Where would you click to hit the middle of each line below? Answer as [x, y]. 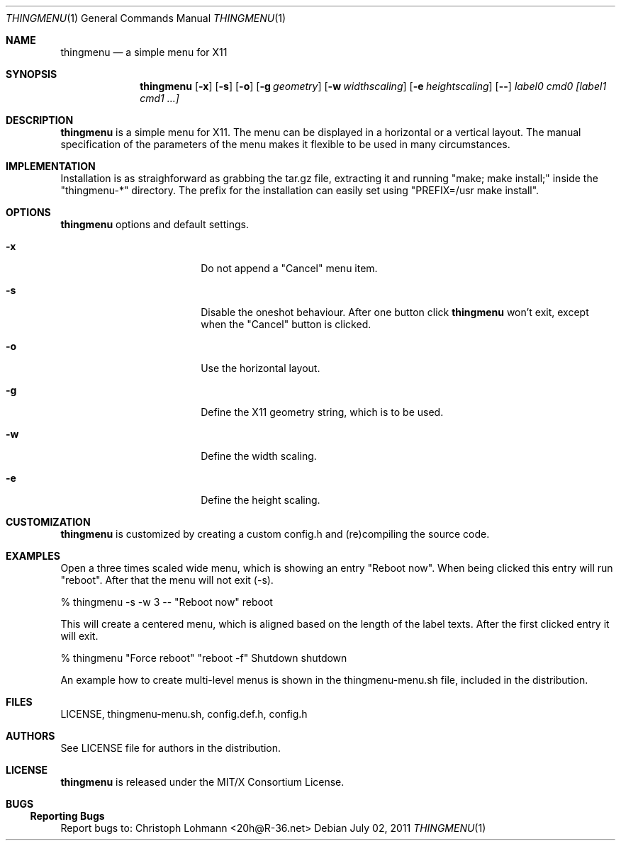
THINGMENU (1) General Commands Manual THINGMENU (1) [146, 18]
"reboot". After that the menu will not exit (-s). [167, 580]
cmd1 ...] [160, 98]
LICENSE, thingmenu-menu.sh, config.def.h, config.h [184, 714]
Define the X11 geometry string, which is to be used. [322, 412]
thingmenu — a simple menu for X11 [144, 52]
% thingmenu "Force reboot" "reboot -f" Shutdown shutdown [204, 658]
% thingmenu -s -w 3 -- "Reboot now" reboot [167, 602]
